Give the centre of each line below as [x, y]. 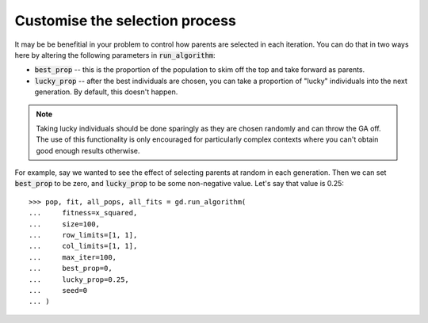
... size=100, [65, 224]
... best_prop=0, [71, 268]
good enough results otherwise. [88, 150]
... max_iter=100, [73, 257]
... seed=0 [58, 290]
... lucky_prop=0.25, [79, 279]
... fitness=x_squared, [83, 213]
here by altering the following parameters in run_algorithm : [115, 55]
